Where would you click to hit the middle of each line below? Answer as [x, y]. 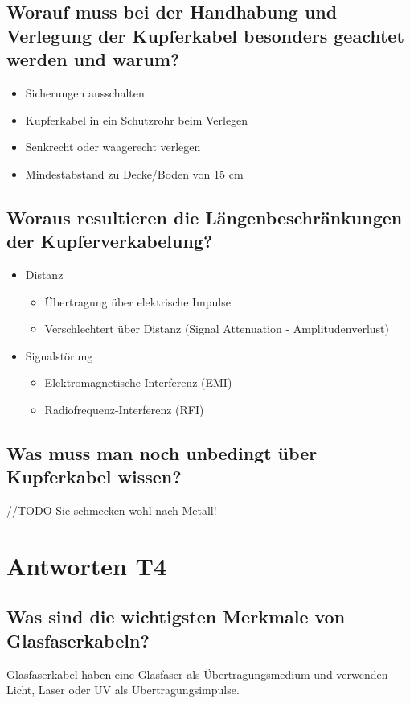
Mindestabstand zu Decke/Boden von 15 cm [134, 173]
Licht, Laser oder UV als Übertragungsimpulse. [123, 690]
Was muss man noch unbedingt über [162, 452]
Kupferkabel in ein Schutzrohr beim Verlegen [137, 119]
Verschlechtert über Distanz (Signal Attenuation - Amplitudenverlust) [217, 329]
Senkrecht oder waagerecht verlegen [113, 147]
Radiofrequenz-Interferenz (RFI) [124, 409]
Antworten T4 [87, 565]
